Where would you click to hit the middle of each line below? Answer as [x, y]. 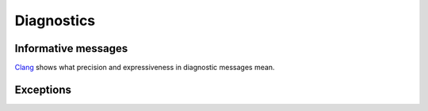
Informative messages [71, 48]
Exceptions [43, 89]
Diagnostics [55, 20]
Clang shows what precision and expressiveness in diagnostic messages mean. [145, 68]
